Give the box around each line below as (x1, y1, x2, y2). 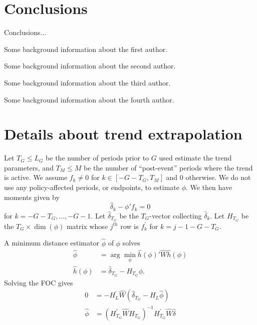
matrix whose (66, 220, 108, 231)
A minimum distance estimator (4, 237, 99, 248)
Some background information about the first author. (4, 43, 168, 54)
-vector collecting (149, 210, 202, 220)
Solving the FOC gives (4, 277, 73, 287)
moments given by (4, 191, 60, 202)
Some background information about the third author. (4, 77, 171, 87)
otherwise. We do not (185, 172, 251, 182)
